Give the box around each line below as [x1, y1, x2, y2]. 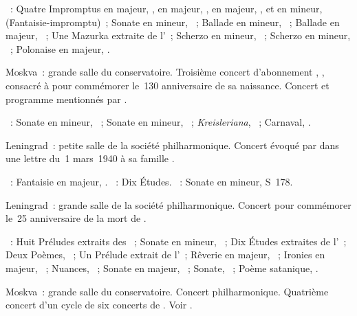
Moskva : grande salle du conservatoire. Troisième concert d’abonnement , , [6, 65, 325, 79]
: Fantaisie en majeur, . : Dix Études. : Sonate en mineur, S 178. [10, 174, 293, 188]
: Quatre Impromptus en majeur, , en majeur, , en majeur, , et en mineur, [10, 1, 323, 15]
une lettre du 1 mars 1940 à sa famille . [6, 151, 175, 166]
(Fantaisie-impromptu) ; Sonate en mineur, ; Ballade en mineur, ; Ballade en [6, 14, 340, 29]
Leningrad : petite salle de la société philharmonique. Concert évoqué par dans [6, 137, 339, 152]
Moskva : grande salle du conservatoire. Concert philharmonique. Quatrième [6, 284, 329, 298]
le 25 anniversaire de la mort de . [6, 211, 147, 225]
